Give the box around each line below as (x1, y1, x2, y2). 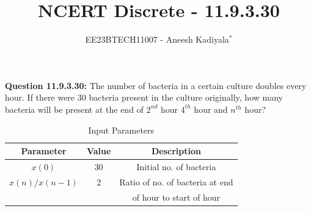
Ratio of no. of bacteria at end (119, 175, 233, 188)
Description (151, 145, 201, 157)
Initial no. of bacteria (136, 160, 216, 173)
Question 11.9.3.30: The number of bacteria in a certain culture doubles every (5, 79, 307, 91)
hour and (194, 102, 228, 115)
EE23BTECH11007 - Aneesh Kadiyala (85, 33, 229, 46)
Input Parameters (88, 123, 155, 136)
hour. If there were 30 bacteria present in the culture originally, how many (5, 91, 283, 104)
